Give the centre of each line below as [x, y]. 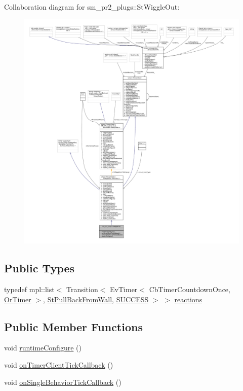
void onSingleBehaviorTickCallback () [63, 382]
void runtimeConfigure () [43, 348]
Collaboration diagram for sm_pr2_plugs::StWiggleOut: [92, 7]
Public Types [39, 268]
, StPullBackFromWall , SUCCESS [96, 299]
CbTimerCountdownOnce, [190, 289]
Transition [82, 289]
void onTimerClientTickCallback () [59, 364]
